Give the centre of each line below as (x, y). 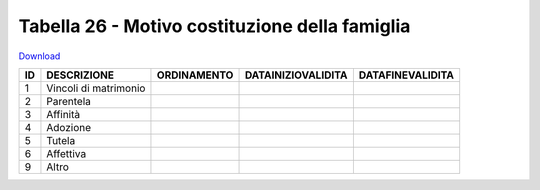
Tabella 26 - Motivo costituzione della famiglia (214, 26)
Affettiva (66, 153)
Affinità (63, 114)
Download (39, 56)
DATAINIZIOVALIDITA (296, 75)
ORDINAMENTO (195, 75)
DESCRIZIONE (80, 75)
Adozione (69, 127)
